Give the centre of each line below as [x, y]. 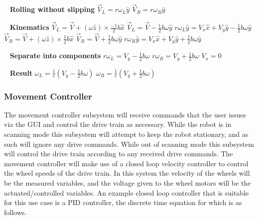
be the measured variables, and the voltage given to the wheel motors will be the [128, 182]
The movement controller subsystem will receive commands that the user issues [125, 114]
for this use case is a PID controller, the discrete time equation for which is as [123, 202]
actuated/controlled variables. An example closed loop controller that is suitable [127, 192]
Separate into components [55, 55]
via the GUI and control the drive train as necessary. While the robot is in [118, 124]
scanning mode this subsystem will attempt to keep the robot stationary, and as [126, 134]
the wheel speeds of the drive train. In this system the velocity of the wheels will [127, 173]
